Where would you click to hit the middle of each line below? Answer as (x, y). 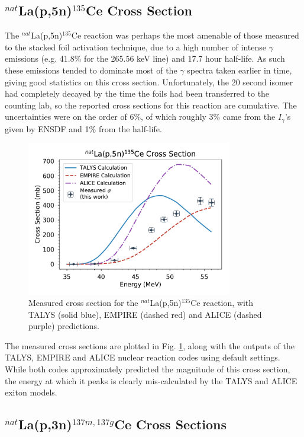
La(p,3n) (45, 424)
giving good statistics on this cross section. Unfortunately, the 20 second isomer (149, 82)
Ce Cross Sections (171, 424)
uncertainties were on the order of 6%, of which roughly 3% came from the (140, 117)
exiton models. (31, 392)
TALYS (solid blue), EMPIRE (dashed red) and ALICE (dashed (145, 314)
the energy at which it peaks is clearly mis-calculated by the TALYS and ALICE (151, 380)
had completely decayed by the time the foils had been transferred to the (137, 93)
